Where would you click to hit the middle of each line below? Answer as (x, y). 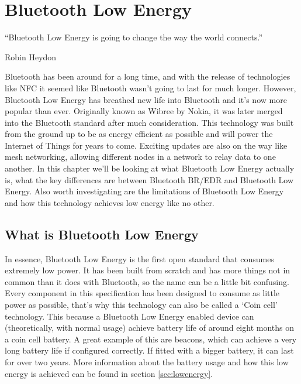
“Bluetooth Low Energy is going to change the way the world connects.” (134, 37)
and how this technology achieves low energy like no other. (110, 202)
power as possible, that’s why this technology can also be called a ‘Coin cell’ (141, 305)
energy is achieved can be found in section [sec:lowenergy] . (109, 373)
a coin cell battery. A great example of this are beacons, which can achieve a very (151, 339)
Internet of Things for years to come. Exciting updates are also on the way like (146, 145)
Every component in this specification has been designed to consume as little (142, 293)
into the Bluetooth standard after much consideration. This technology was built (149, 122)
